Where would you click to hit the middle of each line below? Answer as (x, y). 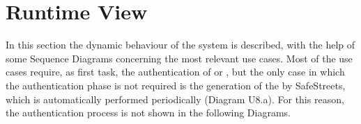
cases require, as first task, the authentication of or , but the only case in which (175, 72)
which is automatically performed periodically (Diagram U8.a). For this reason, (175, 99)
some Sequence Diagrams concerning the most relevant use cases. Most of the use (179, 58)
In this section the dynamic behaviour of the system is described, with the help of (180, 45)
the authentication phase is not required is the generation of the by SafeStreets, (176, 85)
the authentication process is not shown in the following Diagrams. (148, 113)
